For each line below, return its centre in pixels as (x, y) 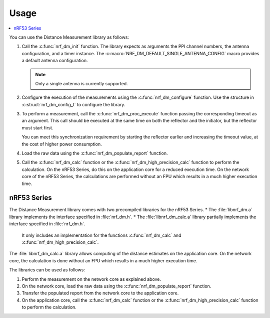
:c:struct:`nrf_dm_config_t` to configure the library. (73, 104)
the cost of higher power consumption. (62, 144)
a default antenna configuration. (55, 61)
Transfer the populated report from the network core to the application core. (100, 293)
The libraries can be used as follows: (47, 270)
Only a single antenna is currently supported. (81, 83)
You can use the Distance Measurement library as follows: (69, 37)
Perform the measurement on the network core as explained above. (91, 279)
